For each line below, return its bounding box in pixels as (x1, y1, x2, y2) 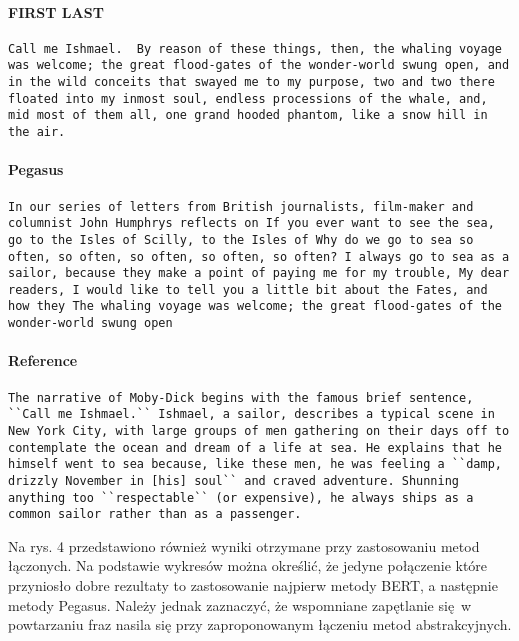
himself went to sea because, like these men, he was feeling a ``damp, (8, 457, 502, 472)
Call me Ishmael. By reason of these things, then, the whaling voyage (8, 41, 502, 56)
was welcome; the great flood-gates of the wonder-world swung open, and (8, 58, 510, 73)
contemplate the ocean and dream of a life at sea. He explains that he (8, 440, 502, 455)
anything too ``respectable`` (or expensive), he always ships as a (8, 490, 474, 505)
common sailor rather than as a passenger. (8, 507, 302, 522)
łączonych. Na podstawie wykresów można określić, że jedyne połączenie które (8, 555, 488, 576)
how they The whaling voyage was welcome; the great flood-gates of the (8, 299, 502, 314)
